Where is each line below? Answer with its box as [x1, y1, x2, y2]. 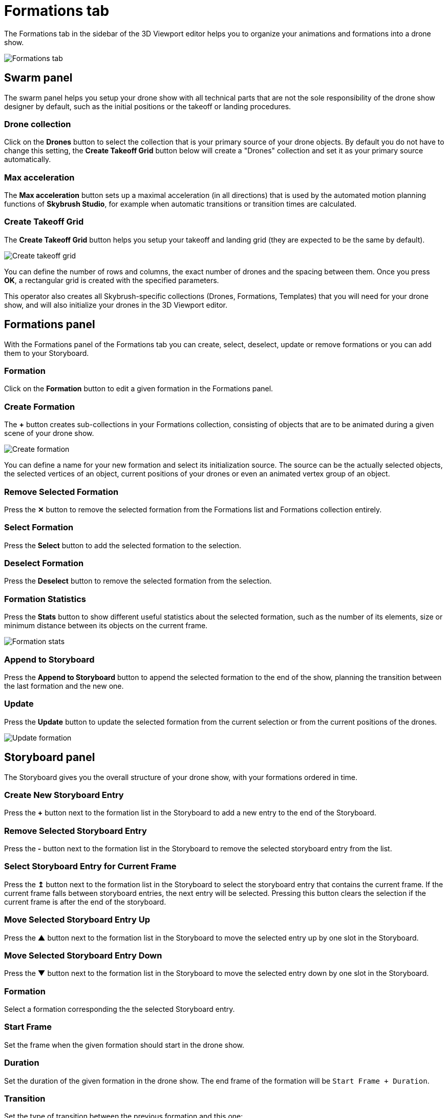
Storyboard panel [4, 751, 95, 764]
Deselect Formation [4, 558, 84, 569]
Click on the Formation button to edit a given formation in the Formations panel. [4, 384, 273, 393]
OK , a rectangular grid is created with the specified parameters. [4, 275, 219, 285]
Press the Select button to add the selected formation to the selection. [4, 541, 242, 550]
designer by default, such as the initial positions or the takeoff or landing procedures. [4, 102, 291, 111]
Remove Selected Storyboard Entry [4, 825, 147, 836]
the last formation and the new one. [4, 681, 124, 690]
